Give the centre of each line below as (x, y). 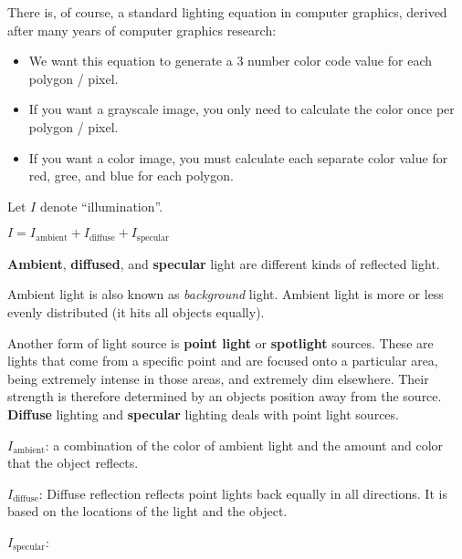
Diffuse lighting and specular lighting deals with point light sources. (203, 414)
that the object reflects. (73, 463)
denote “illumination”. (101, 206)
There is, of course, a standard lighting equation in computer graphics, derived (227, 12)
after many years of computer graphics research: (142, 30)
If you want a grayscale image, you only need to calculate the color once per (241, 109)
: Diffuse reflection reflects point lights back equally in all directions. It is (243, 493)
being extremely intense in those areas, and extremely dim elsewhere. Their (218, 378)
